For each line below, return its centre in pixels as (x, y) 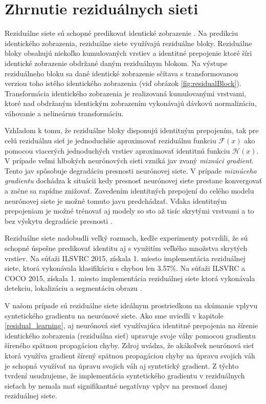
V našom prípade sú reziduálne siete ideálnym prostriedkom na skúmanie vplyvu (131, 305)
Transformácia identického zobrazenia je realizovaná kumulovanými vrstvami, (126, 93)
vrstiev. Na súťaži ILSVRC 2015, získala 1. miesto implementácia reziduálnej (125, 258)
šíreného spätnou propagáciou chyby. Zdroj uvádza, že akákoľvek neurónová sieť (129, 345)
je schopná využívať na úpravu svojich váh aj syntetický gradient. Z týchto (122, 365)
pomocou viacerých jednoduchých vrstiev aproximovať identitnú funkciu (117, 150)
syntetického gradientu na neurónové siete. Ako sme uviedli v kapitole (114, 315)
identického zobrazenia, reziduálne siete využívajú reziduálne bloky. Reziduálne (128, 43)
